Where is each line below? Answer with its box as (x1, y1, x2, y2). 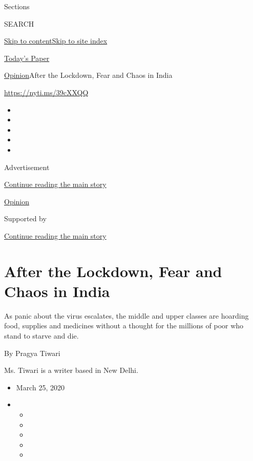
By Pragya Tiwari (4, 347, 60, 358)
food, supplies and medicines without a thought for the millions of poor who (4, 320, 244, 331)
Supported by (4, 213, 47, 224)
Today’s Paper (4, 52, 50, 63)
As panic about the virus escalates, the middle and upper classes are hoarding (4, 310, 249, 321)
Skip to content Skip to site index (4, 35, 108, 46)
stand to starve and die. (4, 330, 79, 341)
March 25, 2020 (16, 382, 65, 392)
